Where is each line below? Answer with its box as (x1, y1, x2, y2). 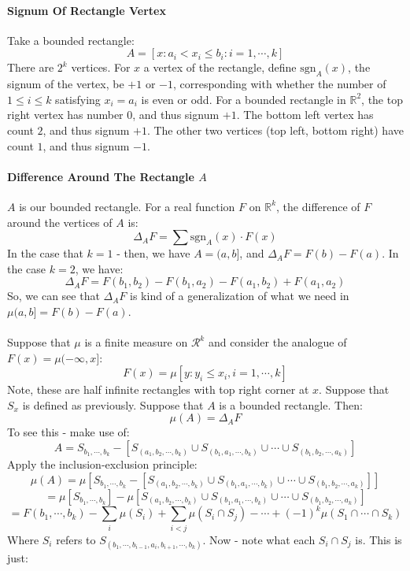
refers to (56, 531, 96, 547)
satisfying (55, 91, 101, 107)
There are (7, 59, 54, 76)
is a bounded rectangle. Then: (219, 396, 363, 413)
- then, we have (116, 245, 190, 261)
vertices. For (71, 59, 131, 76)
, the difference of (276, 198, 360, 214)
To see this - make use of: (7, 424, 130, 440)
